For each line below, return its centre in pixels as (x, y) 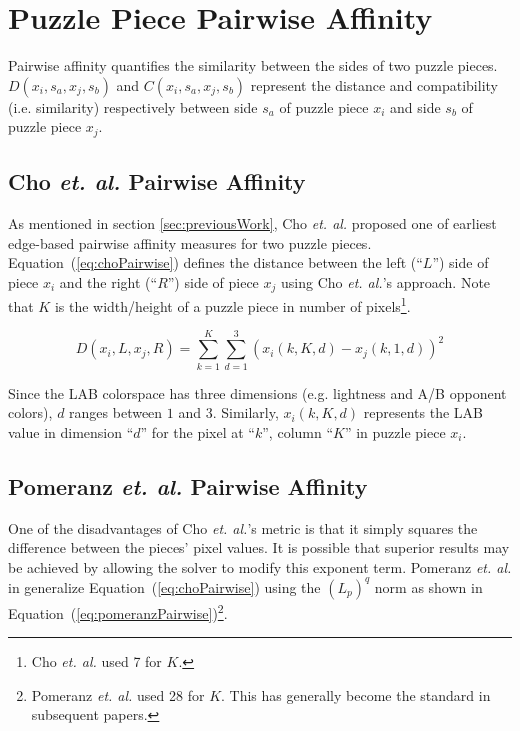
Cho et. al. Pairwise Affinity (157, 181)
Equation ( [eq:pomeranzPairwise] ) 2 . (118, 611)
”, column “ (298, 431)
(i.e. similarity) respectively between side (133, 106)
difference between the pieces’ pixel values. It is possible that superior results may (259, 547)
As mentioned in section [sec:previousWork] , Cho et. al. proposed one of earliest (252, 222)
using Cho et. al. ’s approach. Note (385, 281)
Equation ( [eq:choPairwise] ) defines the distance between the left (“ (215, 262)
